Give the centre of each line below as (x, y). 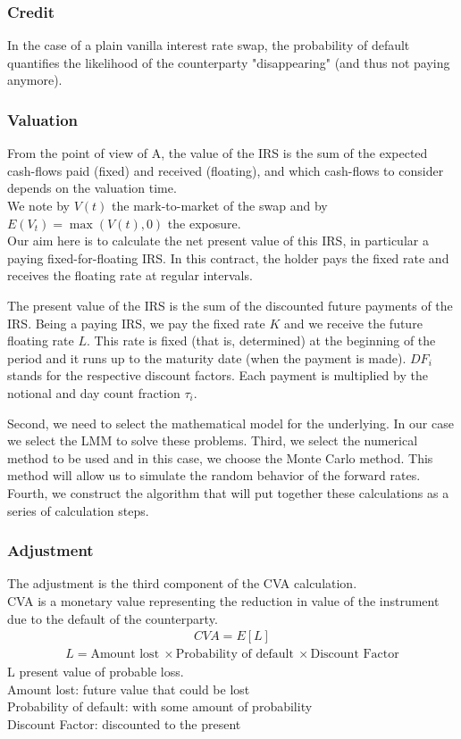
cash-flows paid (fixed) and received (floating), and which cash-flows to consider (226, 170)
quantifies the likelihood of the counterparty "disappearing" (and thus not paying (229, 62)
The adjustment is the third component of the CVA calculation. (182, 583)
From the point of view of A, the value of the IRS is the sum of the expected (218, 153)
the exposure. (204, 223)
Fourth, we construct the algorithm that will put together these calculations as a (228, 492)
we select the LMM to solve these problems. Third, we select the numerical (213, 440)
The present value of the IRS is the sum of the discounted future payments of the (230, 305)
